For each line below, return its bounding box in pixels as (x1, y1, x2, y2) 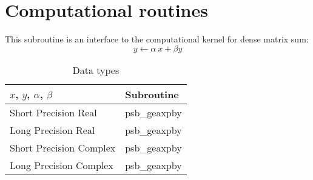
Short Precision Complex (10, 140, 116, 155)
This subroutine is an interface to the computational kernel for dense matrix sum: (5, 33, 309, 45)
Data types (72, 62, 119, 77)
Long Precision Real (10, 122, 95, 137)
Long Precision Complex (10, 158, 113, 172)
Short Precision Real (10, 105, 97, 119)
